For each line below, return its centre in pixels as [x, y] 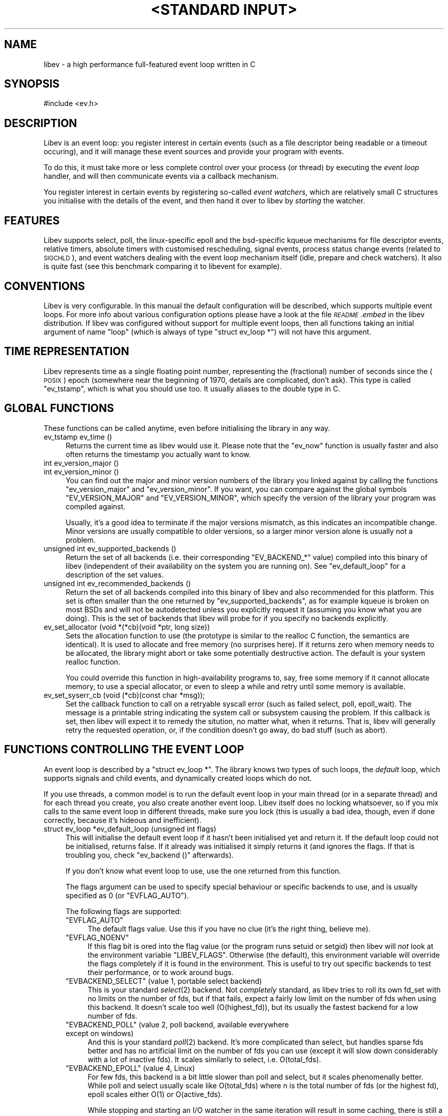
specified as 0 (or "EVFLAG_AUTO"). [127, 895]
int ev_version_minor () [81, 471]
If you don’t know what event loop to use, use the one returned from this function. [203, 871]
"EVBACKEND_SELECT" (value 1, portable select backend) [164, 981]
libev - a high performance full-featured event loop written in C [150, 64]
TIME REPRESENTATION [67, 352]
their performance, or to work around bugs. [161, 972]
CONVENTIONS [45, 286]
